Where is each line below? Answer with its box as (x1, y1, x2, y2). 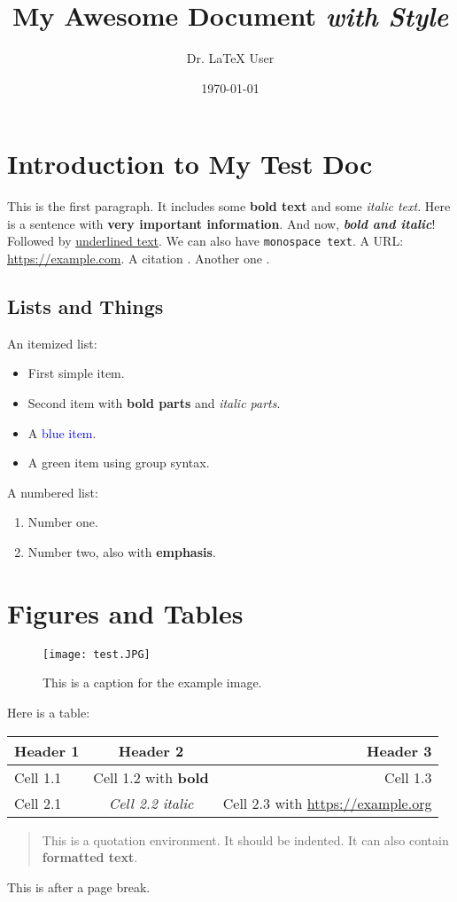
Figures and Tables (7, 594, 244, 631)
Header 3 (367, 740, 432, 761)
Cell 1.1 (14, 766, 62, 788)
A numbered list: (7, 482, 98, 501)
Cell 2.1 (14, 792, 62, 813)
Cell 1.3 (384, 766, 432, 788)
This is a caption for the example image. (43, 673, 262, 692)
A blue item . (27, 423, 97, 442)
